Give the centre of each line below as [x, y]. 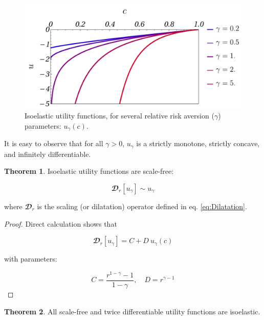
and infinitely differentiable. [48, 154]
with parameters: [31, 259]
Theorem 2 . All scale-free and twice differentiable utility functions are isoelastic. [132, 311]
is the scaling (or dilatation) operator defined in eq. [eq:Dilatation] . [142, 206]
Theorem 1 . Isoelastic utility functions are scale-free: [89, 171]
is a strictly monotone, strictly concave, [198, 143]
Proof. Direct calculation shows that [61, 223]
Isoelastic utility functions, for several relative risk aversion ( [119, 116]
